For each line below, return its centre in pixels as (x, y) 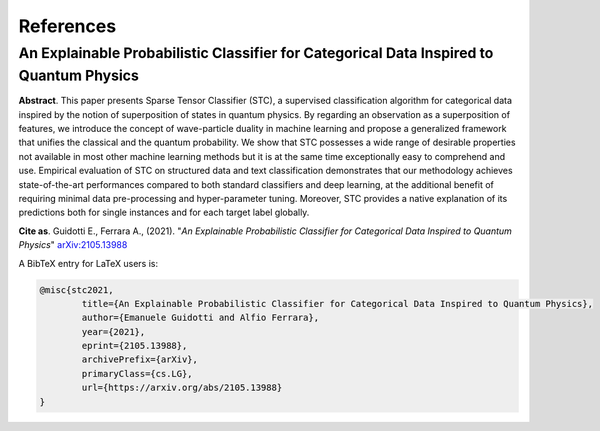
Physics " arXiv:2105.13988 (73, 245)
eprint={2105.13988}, (134, 346)
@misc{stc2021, (76, 289)
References (67, 26)
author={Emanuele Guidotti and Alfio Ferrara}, (200, 318)
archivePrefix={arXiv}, (140, 359)
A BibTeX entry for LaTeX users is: (88, 263)
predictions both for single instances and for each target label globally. (164, 212)
